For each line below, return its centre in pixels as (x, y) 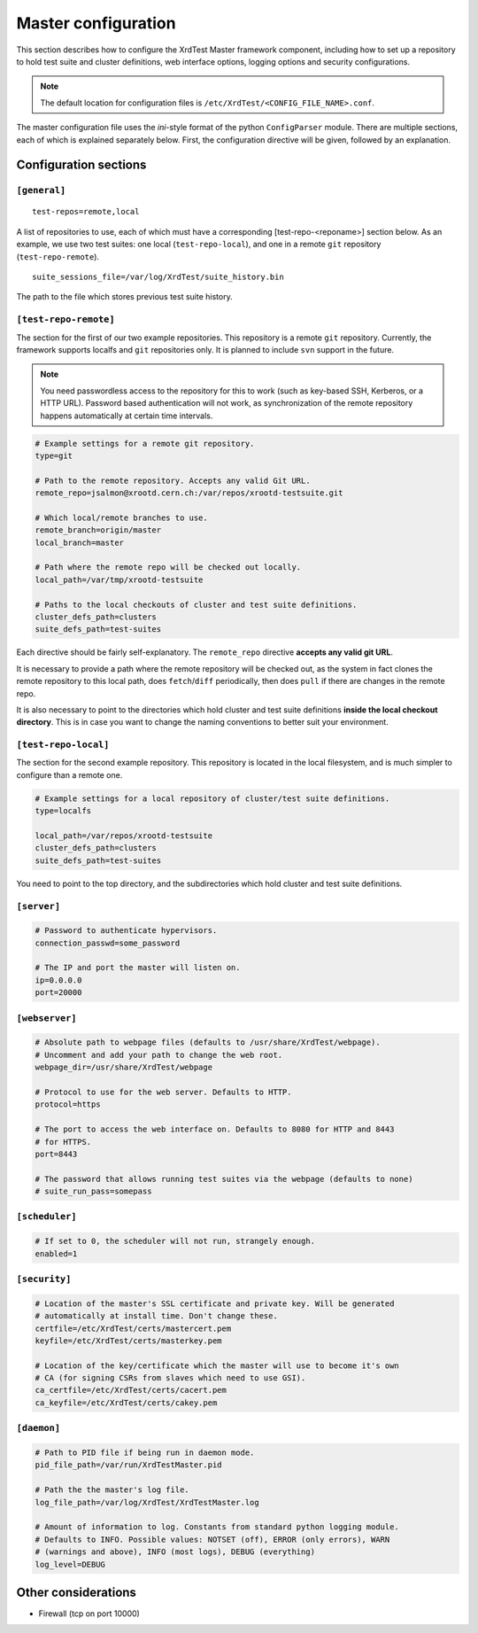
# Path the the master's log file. (112, 1490)
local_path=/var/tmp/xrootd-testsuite (119, 579)
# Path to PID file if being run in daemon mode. (145, 1453)
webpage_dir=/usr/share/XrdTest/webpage (123, 1067)
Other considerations (77, 1592)
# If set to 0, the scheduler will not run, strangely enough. (175, 1241)
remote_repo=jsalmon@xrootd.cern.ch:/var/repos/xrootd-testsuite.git (189, 493)
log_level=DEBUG (70, 1564)
